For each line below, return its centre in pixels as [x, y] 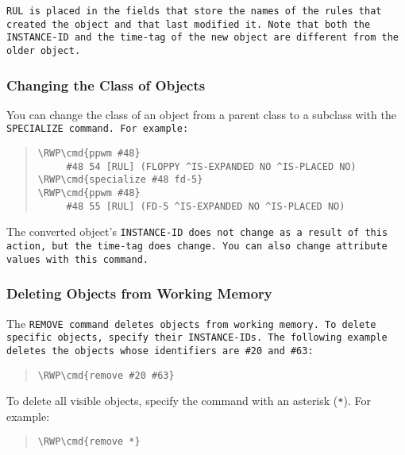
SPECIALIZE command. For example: [98, 129]
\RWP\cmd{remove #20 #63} [106, 375]
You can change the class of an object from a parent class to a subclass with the [201, 114]
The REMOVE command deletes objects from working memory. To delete [191, 323]
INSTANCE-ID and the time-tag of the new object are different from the [202, 38]
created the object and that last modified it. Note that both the [189, 24]
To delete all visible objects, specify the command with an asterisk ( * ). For [189, 401]
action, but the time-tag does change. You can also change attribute [197, 247]
